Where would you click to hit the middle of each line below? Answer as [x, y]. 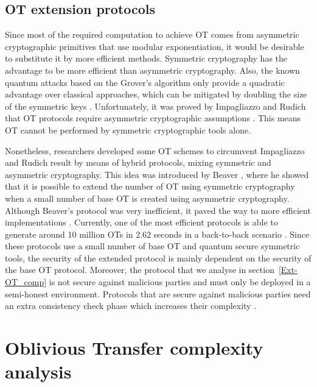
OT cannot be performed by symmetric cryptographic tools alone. [128, 130]
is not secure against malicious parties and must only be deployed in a [180, 282]
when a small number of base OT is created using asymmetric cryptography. [147, 198]
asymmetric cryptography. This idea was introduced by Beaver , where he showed [157, 174]
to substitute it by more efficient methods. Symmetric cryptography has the [146, 58]
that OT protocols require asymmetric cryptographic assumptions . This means [153, 118]
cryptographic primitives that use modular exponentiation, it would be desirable [155, 46]
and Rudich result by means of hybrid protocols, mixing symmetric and [138, 162]
